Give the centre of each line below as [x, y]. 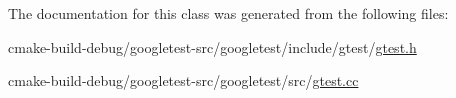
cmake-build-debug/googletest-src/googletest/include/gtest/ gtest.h [212, 46]
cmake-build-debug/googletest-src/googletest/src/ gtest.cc [183, 80]
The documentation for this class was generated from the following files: [228, 13]
